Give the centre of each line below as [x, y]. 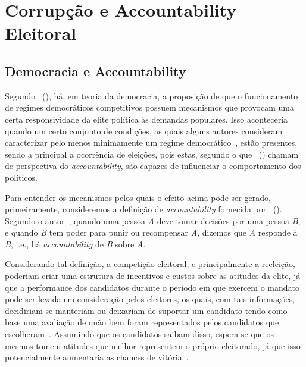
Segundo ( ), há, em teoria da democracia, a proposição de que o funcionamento [152, 95]
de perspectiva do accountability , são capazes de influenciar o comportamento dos [153, 166]
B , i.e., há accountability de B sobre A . [75, 244]
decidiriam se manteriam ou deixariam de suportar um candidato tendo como [146, 310]
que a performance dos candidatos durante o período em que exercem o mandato [152, 287]
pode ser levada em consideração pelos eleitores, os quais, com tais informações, [150, 299]
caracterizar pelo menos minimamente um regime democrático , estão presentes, [151, 142]
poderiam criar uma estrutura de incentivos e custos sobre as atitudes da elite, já [153, 276]
